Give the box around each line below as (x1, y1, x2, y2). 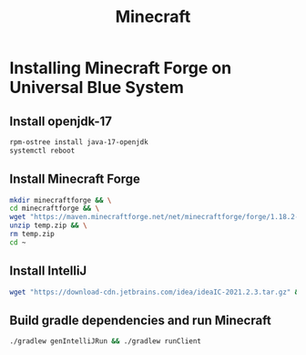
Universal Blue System (9, 78, 184, 98)
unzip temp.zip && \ (9, 221, 88, 230)
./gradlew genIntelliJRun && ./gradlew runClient (9, 337, 202, 346)
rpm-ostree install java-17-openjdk (9, 138, 148, 147)
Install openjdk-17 (9, 113, 112, 129)
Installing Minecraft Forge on (9, 57, 232, 78)
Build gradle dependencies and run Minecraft (9, 312, 271, 328)
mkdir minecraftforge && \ (9, 195, 112, 204)
